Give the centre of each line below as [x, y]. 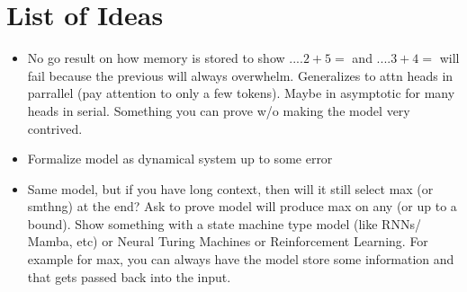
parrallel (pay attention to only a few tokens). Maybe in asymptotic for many [241, 93]
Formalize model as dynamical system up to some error [180, 159]
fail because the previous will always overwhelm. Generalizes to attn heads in [240, 75]
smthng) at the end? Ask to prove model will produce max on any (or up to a [242, 206]
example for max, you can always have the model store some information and [241, 259]
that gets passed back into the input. [129, 276]
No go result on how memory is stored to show [156, 58]
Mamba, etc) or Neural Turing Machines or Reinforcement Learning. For [228, 241]
